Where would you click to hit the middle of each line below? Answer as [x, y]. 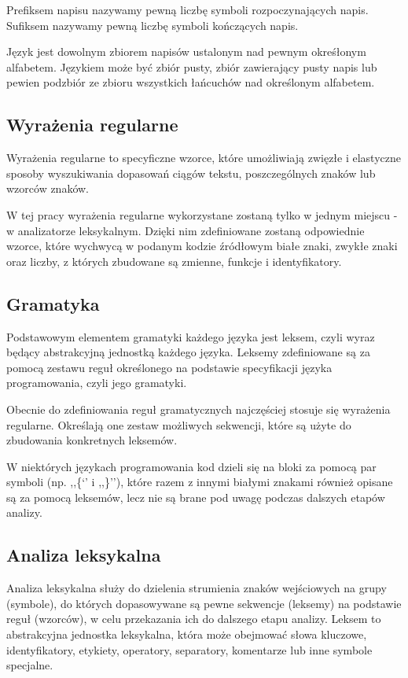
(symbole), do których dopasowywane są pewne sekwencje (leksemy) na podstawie [204, 603]
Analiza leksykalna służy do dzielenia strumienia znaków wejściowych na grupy [197, 588]
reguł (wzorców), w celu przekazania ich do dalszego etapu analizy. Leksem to [194, 619]
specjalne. [30, 665]
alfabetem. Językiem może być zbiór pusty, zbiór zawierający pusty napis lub [192, 66]
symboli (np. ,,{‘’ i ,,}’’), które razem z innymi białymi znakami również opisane [200, 482]
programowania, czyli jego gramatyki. [97, 383]
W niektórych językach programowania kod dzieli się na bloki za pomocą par [191, 466]
